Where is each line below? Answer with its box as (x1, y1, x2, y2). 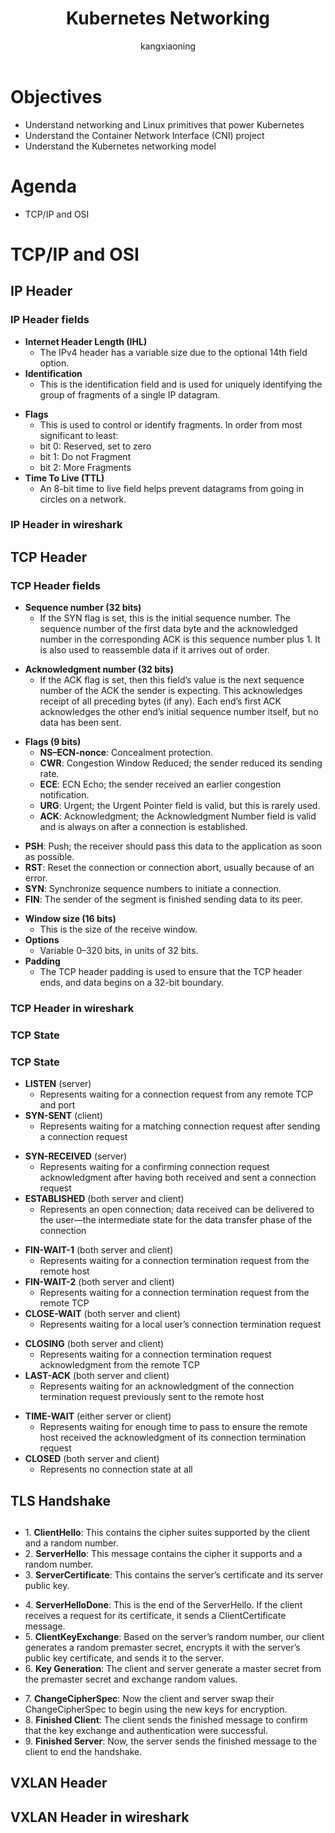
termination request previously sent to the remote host (39, 1391, 265, 1403)
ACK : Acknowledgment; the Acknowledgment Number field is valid (39, 810, 317, 822)
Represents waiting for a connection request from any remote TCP (39, 1088, 314, 1101)
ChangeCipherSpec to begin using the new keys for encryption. (24, 1703, 288, 1716)
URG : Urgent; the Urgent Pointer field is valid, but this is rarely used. (39, 800, 321, 812)
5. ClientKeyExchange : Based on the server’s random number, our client (24, 1631, 325, 1643)
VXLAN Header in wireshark (10, 1808, 190, 1826)
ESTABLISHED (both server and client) (24, 1193, 185, 1205)
